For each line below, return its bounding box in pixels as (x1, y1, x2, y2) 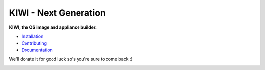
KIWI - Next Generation (9, 7, 106, 18)
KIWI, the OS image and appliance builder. (9, 24, 97, 30)
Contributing (21, 40, 47, 46)
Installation (21, 33, 44, 39)
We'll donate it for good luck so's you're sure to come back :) (9, 56, 132, 62)
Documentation (21, 47, 53, 53)
